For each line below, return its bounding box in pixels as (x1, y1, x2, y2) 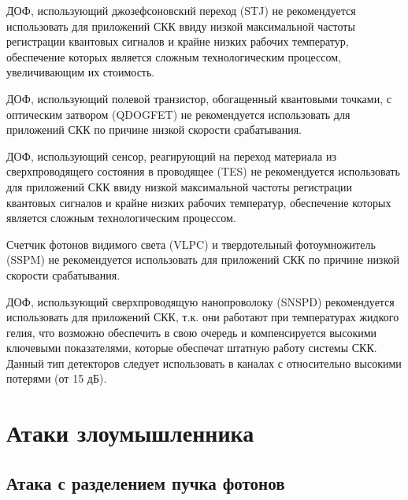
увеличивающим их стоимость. (6, 64, 155, 80)
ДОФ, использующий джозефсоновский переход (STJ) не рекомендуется (6, 2, 356, 18)
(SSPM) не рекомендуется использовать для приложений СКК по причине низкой (6, 251, 399, 268)
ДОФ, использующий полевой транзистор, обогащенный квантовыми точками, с (6, 90, 391, 106)
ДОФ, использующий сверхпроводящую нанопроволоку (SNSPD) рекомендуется (6, 293, 395, 309)
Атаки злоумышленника (6, 417, 254, 449)
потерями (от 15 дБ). (6, 370, 107, 387)
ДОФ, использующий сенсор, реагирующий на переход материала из (6, 147, 336, 164)
